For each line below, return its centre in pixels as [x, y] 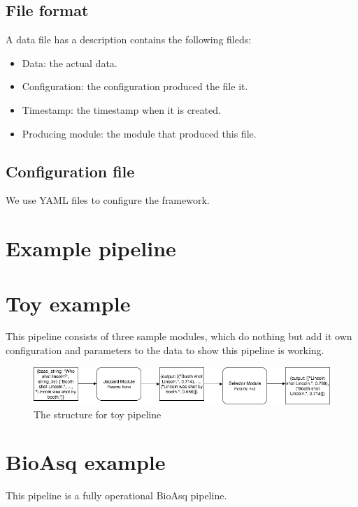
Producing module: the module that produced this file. [139, 133]
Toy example [68, 303]
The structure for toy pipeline [98, 414]
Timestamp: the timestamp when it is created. [121, 109]
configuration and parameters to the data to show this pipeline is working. [165, 350]
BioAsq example [86, 462]
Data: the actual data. [70, 63]
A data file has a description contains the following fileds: [129, 39]
